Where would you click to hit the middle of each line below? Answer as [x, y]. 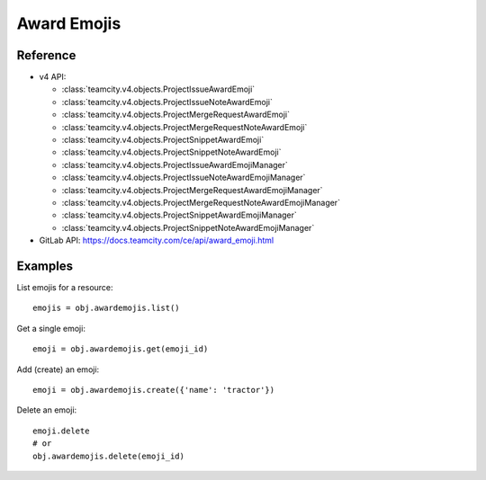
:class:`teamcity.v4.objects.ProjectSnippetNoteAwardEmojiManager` [188, 227]
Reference [46, 55]
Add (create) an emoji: [58, 369]
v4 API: [53, 77]
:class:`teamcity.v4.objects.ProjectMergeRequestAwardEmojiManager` [192, 190]
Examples [45, 266]
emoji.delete [61, 431]
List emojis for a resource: [65, 288]
